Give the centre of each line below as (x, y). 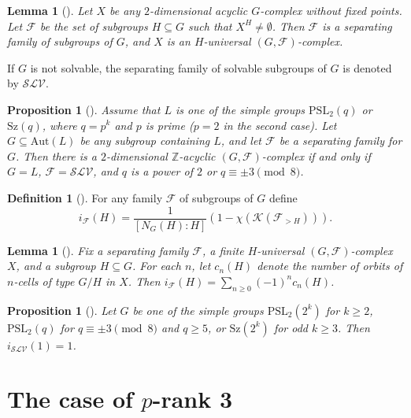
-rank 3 (193, 399)
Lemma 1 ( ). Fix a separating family (98, 250)
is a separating (357, 26)
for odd (291, 327)
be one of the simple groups (198, 310)
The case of (70, 399)
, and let (241, 141)
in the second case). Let (280, 125)
